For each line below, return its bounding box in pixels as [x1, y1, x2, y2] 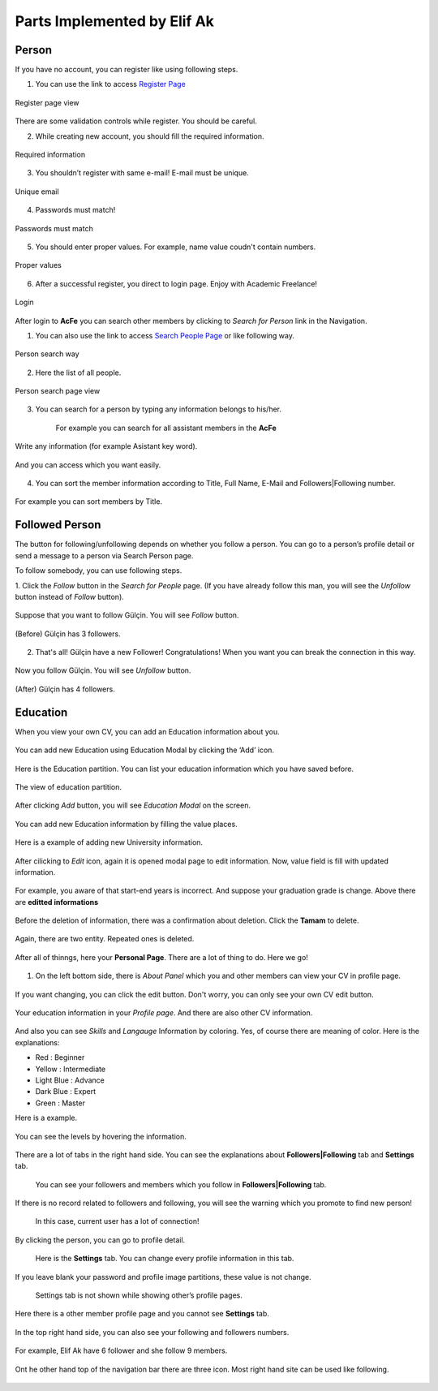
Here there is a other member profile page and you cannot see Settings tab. [15, 1309, 269, 1319]
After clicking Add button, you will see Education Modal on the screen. [15, 800, 251, 811]
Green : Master [35, 1098, 85, 1108]
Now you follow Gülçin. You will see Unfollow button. [15, 665, 191, 675]
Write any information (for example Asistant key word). [15, 441, 198, 451]
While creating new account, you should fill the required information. [35, 131, 264, 141]
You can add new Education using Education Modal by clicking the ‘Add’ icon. [15, 745, 275, 755]
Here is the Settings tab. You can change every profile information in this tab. [35, 1254, 294, 1264]
